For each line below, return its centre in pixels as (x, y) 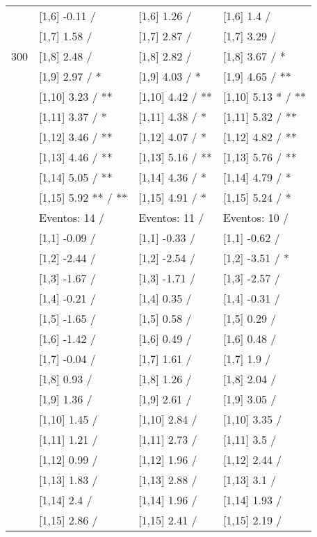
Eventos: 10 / (255, 217)
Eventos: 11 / (171, 217)
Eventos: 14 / (72, 217)
